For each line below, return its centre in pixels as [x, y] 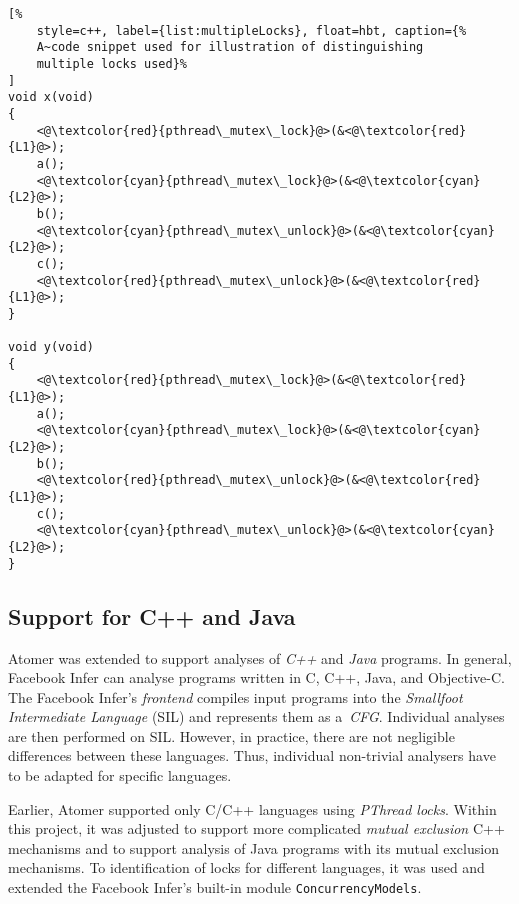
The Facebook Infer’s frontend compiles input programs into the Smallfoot [235, 696]
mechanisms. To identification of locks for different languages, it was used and [246, 867]
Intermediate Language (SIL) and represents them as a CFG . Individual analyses [256, 716]
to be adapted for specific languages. [120, 775]
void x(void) [51, 97]
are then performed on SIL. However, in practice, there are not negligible [231, 735]
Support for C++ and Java [152, 615]
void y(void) [51, 347]
